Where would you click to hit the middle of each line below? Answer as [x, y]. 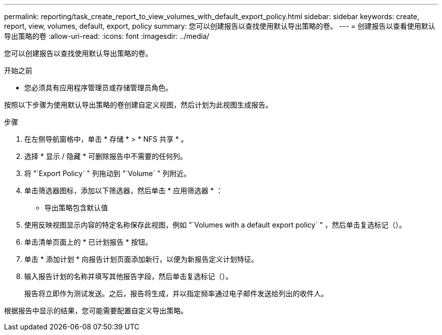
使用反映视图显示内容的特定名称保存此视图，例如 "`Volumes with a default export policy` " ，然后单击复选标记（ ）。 [215, 225]
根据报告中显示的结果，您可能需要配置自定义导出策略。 [96, 311]
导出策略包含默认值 [76, 208]
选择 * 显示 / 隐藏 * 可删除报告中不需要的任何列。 [106, 156]
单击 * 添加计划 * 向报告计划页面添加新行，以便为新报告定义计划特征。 [141, 259]
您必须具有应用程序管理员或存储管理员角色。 [98, 88]
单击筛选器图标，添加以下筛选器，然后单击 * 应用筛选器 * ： [124, 190]
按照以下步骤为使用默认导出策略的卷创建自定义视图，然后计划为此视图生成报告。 [138, 105]
